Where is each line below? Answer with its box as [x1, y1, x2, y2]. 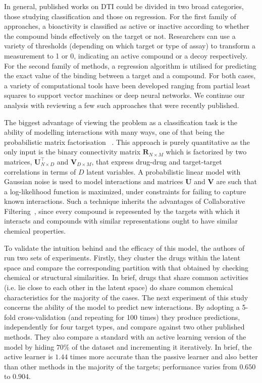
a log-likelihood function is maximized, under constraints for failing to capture [4, 186, 246, 196]
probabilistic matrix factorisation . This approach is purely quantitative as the [4, 136, 250, 147]
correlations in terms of [4, 166, 76, 177]
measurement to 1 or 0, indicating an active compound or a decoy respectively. [4, 50, 248, 61]
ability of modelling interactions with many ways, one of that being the [4, 127, 225, 137]
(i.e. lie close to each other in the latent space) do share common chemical [4, 282, 233, 293]
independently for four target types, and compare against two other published [4, 321, 245, 332]
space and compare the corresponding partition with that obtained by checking [4, 262, 249, 272]
